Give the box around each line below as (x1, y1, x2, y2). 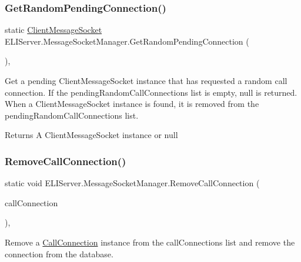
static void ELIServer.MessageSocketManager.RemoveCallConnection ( (5, 177, 260, 189)
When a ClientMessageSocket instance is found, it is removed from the (5, 98, 259, 110)
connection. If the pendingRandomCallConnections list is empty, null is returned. (5, 86, 297, 98)
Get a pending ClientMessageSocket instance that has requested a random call (5, 75, 287, 86)
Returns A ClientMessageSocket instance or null (5, 129, 178, 141)
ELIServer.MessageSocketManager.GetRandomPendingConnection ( (5, 35, 249, 47)
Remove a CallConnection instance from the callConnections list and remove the (5, 236, 295, 248)
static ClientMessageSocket (5, 23, 102, 36)
